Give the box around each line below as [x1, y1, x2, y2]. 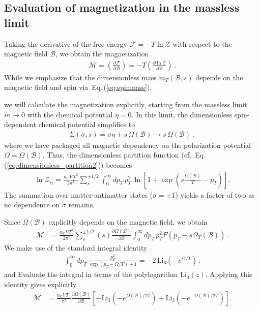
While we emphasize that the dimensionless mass [4, 72, 157, 82]
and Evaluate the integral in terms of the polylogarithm [4, 269, 178, 280]
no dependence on [4, 199, 60, 210]
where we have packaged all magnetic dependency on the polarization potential [4, 139, 251, 150]
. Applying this [205, 269, 252, 280]
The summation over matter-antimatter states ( [4, 189, 153, 200]
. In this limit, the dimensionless [131, 109, 233, 119]
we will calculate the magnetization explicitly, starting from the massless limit [4, 99, 247, 109]
